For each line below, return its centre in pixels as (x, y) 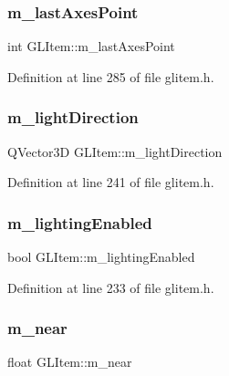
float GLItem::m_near (70, 362)
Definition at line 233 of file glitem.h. (111, 287)
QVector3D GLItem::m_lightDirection (115, 151)
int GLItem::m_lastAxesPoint (91, 46)
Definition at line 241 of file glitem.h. (111, 182)
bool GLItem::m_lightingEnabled (101, 257)
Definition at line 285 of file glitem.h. (111, 76)
